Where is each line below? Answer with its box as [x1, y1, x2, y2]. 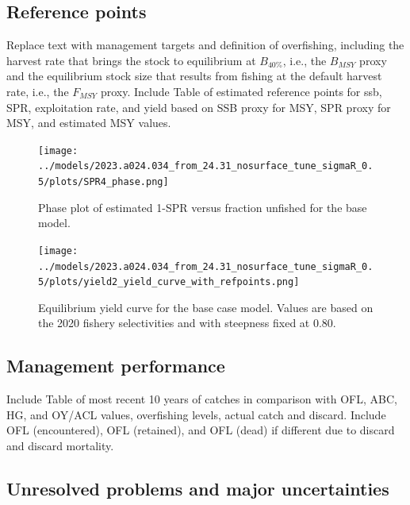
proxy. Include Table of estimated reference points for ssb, [100, 83, 382, 99]
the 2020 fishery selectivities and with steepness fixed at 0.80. [38, 314, 336, 331]
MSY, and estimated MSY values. [6, 114, 171, 131]
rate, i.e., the [6, 83, 69, 99]
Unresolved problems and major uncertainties [6, 476, 389, 501]
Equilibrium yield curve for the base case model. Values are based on [38, 299, 374, 315]
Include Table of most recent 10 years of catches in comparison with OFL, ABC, [6, 391, 397, 407]
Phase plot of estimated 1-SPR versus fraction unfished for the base [38, 199, 367, 215]
